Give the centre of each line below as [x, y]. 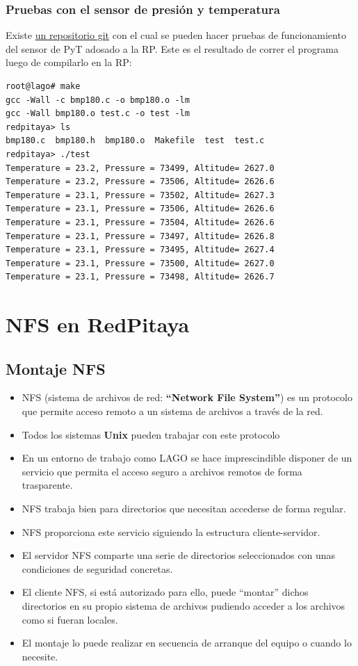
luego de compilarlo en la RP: [69, 62]
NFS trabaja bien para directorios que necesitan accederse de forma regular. [184, 509]
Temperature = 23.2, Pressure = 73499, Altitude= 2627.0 [140, 168]
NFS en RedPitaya [98, 324]
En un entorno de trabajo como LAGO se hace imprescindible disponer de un [187, 458]
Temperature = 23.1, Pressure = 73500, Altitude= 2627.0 [140, 263]
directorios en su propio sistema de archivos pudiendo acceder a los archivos [184, 606]
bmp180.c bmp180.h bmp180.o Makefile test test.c [135, 141]
